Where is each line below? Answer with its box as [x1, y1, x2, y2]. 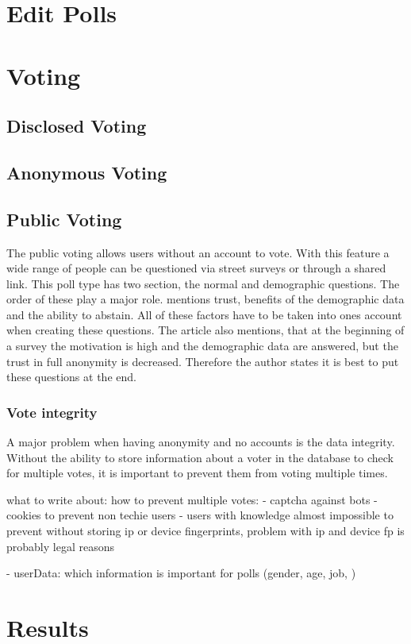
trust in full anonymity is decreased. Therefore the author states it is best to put [6, 353, 399, 369]
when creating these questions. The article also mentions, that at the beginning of [6, 322, 405, 338]
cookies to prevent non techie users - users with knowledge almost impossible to [6, 507, 394, 523]
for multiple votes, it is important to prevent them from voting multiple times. [6, 465, 388, 481]
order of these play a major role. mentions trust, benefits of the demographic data [6, 291, 405, 307]
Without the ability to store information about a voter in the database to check [6, 449, 394, 465]
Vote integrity [6, 402, 98, 422]
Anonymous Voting [6, 160, 167, 184]
